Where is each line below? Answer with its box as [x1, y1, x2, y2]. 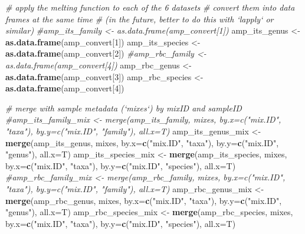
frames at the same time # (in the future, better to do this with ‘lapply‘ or [5, 12, 274, 25]
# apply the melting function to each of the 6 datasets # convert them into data [5, 1, 295, 13]
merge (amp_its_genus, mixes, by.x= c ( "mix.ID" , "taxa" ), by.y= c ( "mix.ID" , [5, 136, 279, 149]
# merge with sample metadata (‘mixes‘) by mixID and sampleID [5, 101, 242, 114]
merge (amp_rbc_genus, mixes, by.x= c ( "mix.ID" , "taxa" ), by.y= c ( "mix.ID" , [5, 194, 282, 206]
